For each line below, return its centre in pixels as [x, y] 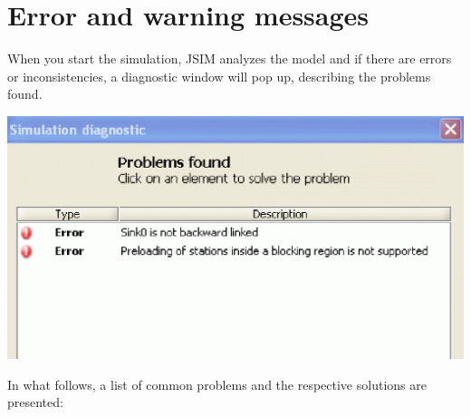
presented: [35, 402]
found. [25, 94]
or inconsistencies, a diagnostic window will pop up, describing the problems [219, 76]
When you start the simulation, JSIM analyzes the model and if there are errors [230, 58]
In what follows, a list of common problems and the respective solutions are [217, 384]
